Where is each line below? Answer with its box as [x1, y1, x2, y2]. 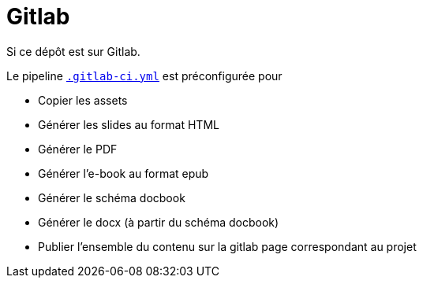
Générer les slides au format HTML [38, 117, 219, 131]
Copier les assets [38, 93, 128, 107]
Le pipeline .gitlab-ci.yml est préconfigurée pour [6, 68, 283, 83]
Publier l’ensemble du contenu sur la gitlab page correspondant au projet [38, 239, 417, 253]
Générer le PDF [38, 142, 118, 156]
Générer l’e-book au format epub [38, 166, 209, 180]
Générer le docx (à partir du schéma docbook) [38, 215, 279, 229]
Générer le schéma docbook [38, 190, 185, 205]
